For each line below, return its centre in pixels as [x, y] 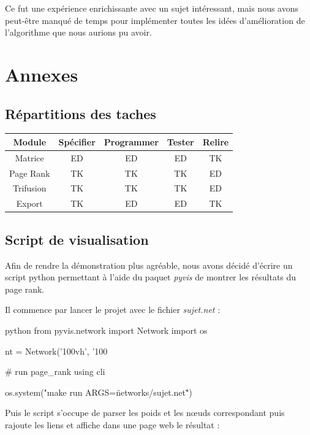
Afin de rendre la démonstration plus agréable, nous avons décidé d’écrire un [149, 265]
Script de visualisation [77, 239]
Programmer [131, 141]
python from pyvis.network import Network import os [106, 330]
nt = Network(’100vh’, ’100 [56, 351]
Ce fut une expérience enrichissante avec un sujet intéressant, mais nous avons [152, 8]
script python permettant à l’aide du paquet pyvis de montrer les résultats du [151, 277]
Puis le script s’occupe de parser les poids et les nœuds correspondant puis [145, 413]
